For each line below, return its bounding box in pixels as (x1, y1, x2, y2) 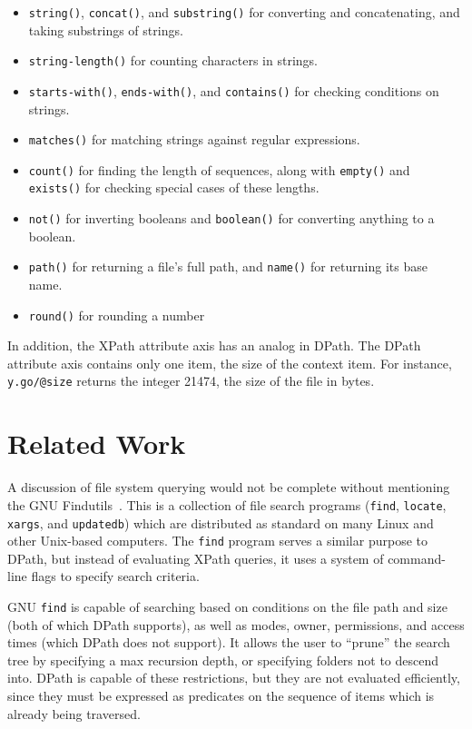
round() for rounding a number (28, 305, 205, 324)
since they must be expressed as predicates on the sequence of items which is (7, 686, 435, 705)
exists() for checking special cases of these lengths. (28, 178, 320, 197)
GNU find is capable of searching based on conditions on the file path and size (7, 597, 447, 616)
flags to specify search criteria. (31, 566, 200, 586)
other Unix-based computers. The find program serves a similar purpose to (7, 531, 428, 550)
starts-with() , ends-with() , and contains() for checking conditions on (28, 81, 439, 100)
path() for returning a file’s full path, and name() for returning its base (28, 257, 428, 276)
